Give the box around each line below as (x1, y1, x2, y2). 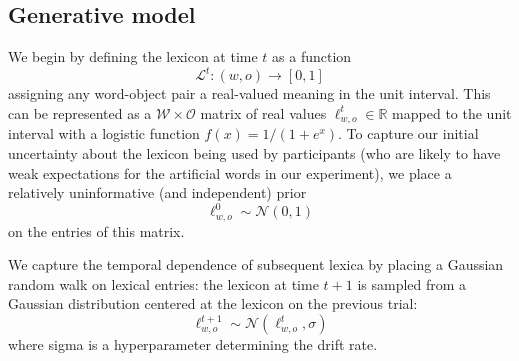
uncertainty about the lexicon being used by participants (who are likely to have (8, 142, 501, 163)
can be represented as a (8, 102, 152, 123)
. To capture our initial (338, 123, 479, 144)
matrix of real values (200, 102, 327, 123)
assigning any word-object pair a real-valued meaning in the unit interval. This (8, 83, 491, 104)
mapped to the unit (392, 102, 512, 123)
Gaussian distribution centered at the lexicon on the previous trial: (8, 293, 418, 314)
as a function (272, 46, 352, 67)
